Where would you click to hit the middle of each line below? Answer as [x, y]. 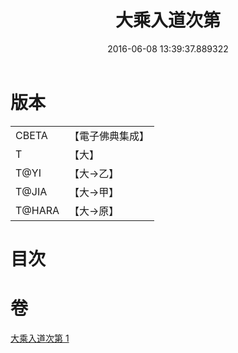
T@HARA [37, 210]
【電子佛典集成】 [109, 136]
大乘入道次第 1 [40, 338]
